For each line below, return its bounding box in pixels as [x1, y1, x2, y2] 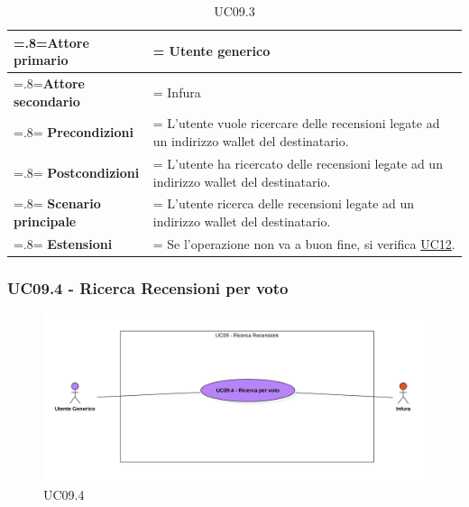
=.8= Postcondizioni [14, 162, 140, 181]
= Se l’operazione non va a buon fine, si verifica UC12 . [152, 234, 455, 253]
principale [14, 211, 77, 230]
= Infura [152, 82, 201, 101]
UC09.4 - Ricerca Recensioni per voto [7, 276, 289, 299]
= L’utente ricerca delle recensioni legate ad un [152, 194, 415, 213]
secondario [14, 91, 80, 110]
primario [14, 51, 69, 69]
